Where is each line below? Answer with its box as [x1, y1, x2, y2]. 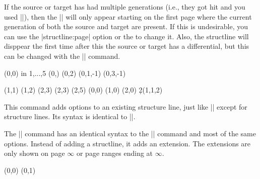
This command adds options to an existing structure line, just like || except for [4, 101, 247, 112]
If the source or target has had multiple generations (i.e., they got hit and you [4, 2, 245, 12]
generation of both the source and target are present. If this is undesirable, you [4, 21, 248, 32]
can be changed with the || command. [4, 50, 120, 61]
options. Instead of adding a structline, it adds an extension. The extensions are [4, 138, 251, 148]
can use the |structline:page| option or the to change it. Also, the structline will [4, 31, 249, 41]
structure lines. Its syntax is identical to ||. [4, 111, 136, 122]
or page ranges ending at [76, 148, 153, 158]
